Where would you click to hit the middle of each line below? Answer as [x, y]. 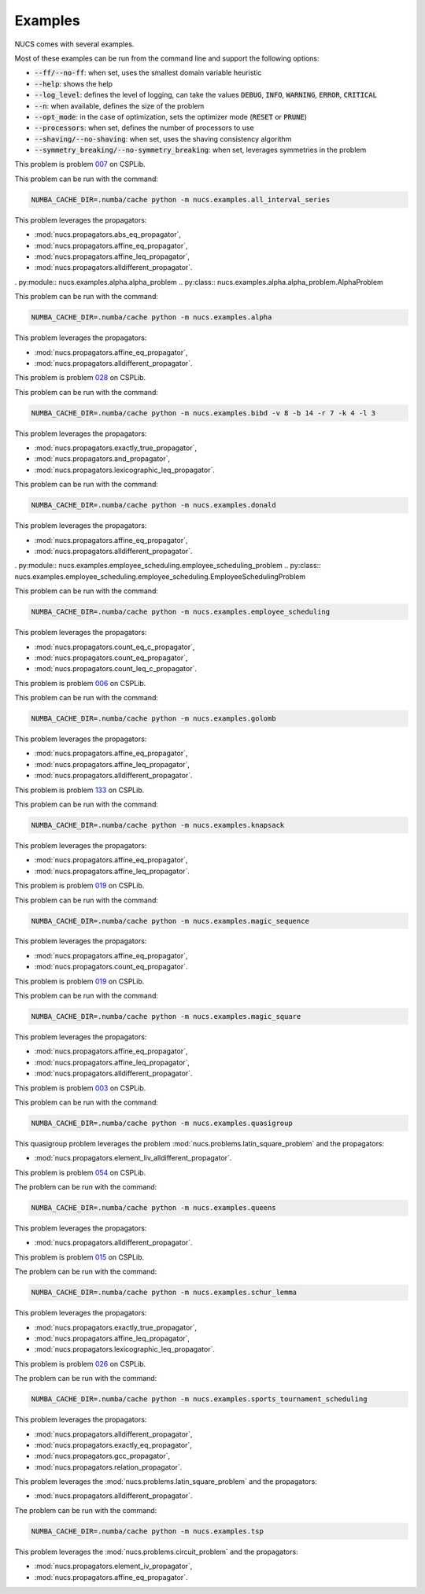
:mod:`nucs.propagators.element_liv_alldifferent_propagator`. [133, 1158]
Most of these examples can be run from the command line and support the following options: [167, 58]
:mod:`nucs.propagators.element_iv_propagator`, [113, 1566]
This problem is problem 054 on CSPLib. [80, 1172]
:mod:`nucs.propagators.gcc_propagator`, [102, 1456]
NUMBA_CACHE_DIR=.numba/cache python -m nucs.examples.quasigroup [162, 1123]
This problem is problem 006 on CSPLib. [80, 683]
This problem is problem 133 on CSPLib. [79, 790]
